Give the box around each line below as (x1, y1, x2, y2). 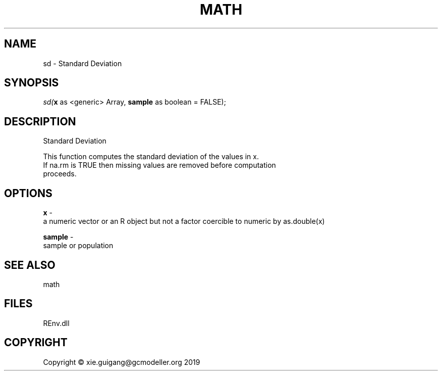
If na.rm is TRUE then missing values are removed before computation (43, 161, 276, 170)
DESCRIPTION (4, 115, 76, 128)
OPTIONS (4, 186, 52, 200)
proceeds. (43, 169, 77, 178)
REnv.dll (43, 318, 70, 327)
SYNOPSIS (4, 76, 59, 89)
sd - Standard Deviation (43, 59, 122, 68)
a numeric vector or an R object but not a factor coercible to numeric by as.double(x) (43, 217, 325, 226)
